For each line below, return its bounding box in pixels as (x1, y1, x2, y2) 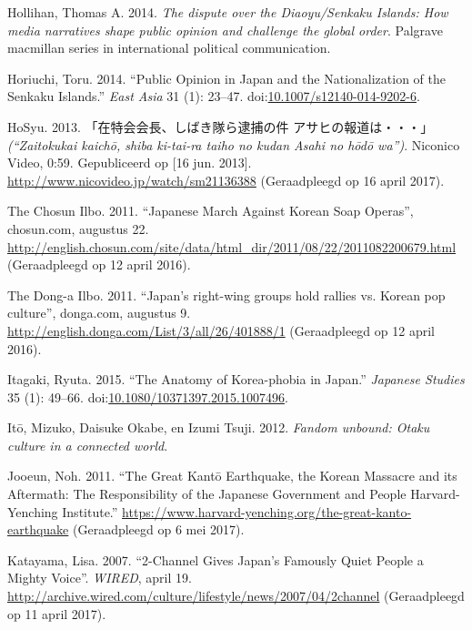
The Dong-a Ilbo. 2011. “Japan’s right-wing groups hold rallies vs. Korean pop (7, 285, 446, 304)
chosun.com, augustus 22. (7, 218, 149, 238)
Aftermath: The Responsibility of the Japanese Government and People (7, 484, 407, 503)
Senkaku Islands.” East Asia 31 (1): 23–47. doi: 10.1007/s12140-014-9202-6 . (7, 86, 420, 106)
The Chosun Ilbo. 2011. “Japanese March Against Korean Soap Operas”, (7, 201, 414, 220)
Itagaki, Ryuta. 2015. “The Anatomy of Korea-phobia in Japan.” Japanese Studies (7, 370, 465, 389)
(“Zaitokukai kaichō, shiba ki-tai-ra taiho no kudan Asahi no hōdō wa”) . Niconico (7, 135, 460, 154)
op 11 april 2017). (7, 604, 106, 623)
